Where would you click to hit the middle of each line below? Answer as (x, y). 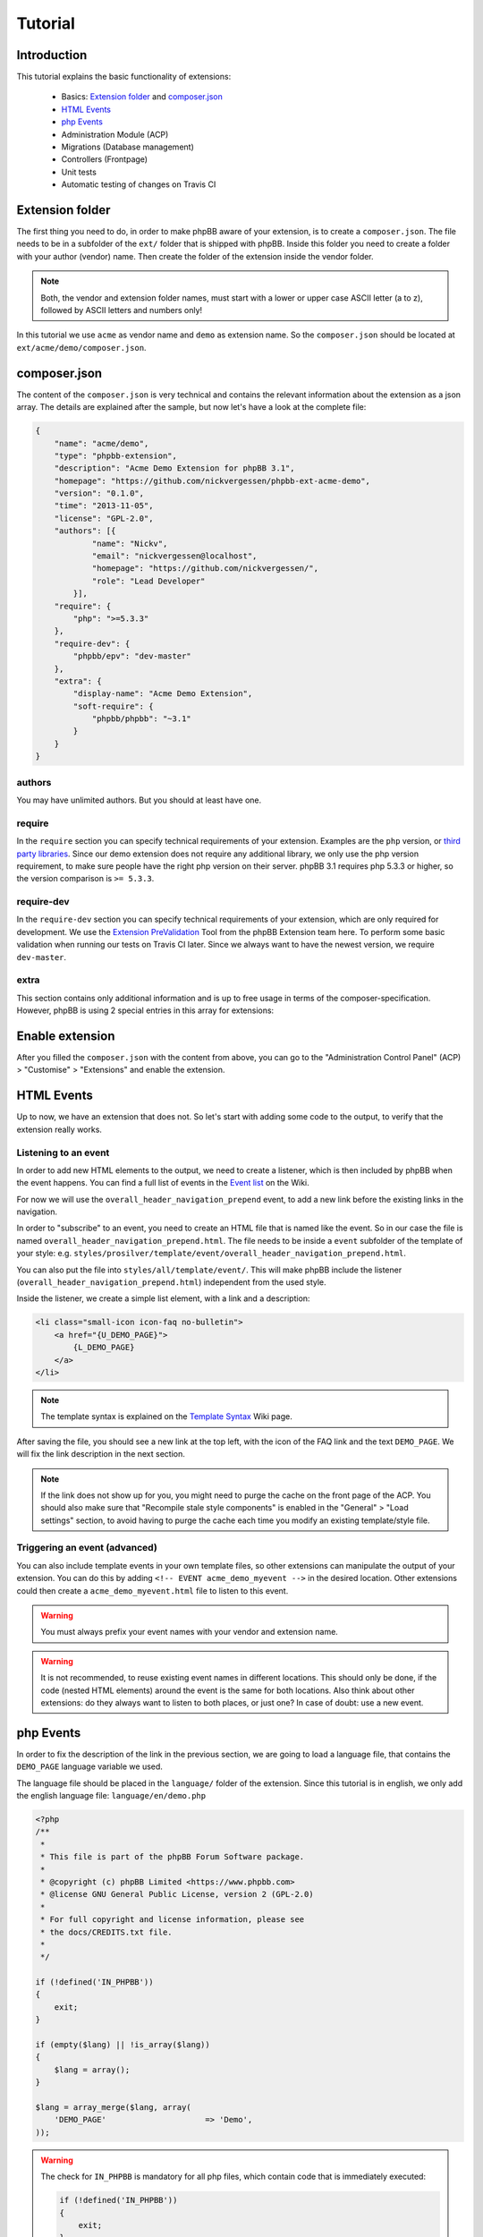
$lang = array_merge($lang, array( (113, 2107)
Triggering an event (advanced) (87, 1548)
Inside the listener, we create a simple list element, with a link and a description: (163, 1298)
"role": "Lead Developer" (148, 581)
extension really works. (59, 1129)
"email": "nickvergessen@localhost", (174, 556)
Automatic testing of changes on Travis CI (139, 184)
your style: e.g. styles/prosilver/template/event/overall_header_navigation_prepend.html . (211, 1254)
